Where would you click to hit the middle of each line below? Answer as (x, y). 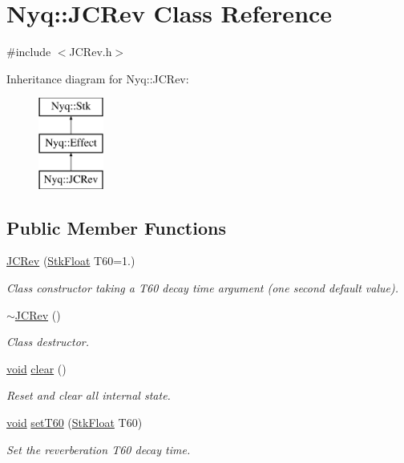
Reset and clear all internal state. (89, 395)
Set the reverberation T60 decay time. (99, 449)
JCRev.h (91, 52)
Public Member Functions (116, 227)
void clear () (36, 368)
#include (29, 52)
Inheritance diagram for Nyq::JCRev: (98, 78)
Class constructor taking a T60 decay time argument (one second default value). (202, 288)
